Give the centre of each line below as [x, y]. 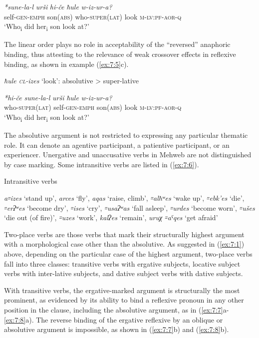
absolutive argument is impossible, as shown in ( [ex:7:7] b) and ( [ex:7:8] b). [117, 329]
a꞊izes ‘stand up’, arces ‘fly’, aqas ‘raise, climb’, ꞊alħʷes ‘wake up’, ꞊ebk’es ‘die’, [124, 197]
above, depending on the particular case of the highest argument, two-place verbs [128, 253]
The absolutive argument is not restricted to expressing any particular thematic [126, 135]
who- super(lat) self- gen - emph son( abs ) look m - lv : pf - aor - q [93, 107]
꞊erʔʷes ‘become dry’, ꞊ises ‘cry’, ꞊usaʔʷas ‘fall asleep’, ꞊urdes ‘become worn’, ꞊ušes [129, 207]
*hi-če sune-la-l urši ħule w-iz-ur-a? [58, 97]
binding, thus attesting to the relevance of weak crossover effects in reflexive [120, 54]
